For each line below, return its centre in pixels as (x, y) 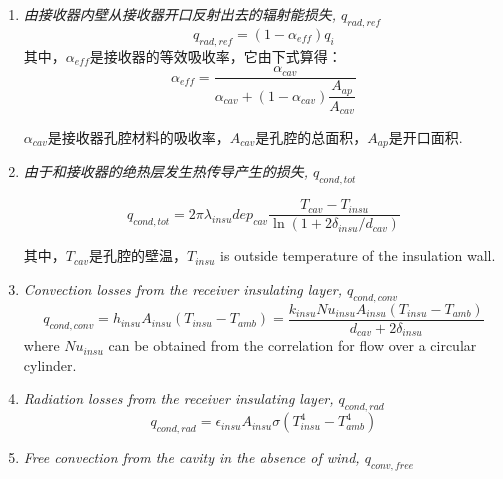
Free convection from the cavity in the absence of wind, (191, 457)
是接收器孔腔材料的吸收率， (138, 137)
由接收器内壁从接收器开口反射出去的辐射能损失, (180, 14)
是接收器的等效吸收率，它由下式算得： (215, 55)
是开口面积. (425, 137)
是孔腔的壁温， (137, 255)
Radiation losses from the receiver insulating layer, (178, 398)
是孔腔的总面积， (311, 137)
